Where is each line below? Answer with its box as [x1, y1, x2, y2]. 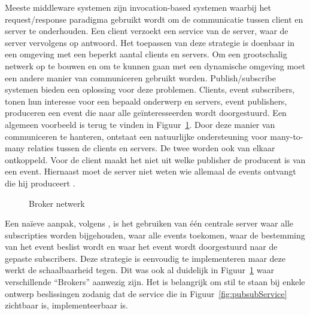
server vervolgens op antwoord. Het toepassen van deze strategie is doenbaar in [5, 36, 295, 48]
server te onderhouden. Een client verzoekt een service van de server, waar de [5, 25, 288, 37]
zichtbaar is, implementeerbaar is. [5, 299, 128, 311]
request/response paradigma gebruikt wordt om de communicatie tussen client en [5, 13, 303, 25]
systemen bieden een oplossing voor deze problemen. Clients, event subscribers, [5, 83, 295, 96]
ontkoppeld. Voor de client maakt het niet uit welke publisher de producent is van [5, 153, 306, 166]
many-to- [270, 130, 303, 142]
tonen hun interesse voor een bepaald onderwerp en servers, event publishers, [5, 94, 287, 107]
